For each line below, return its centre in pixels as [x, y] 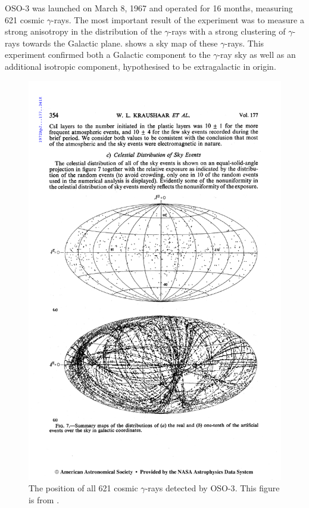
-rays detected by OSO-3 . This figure [212, 488]
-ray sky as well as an [257, 55]
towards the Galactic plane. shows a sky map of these [120, 43]
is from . [44, 499]
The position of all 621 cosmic [83, 488]
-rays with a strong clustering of [227, 31]
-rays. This [244, 43]
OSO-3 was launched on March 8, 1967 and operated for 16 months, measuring [149, 8]
